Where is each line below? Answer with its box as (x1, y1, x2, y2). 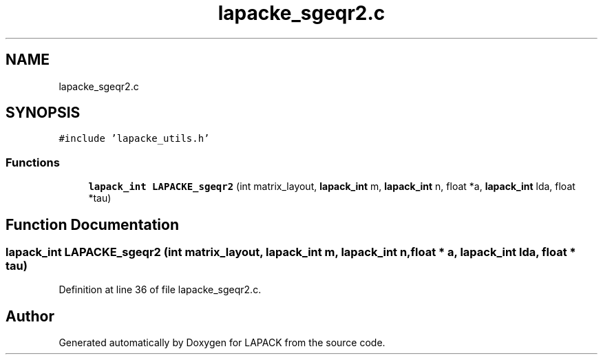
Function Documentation (6, 215, 179, 233)
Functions (6, 155, 60, 169)
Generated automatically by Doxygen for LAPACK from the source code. (59, 337, 385, 349)
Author (6, 307, 54, 325)
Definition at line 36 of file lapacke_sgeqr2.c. (59, 284, 262, 296)
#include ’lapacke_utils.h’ (59, 133, 210, 145)
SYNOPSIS (6, 104, 81, 122)
